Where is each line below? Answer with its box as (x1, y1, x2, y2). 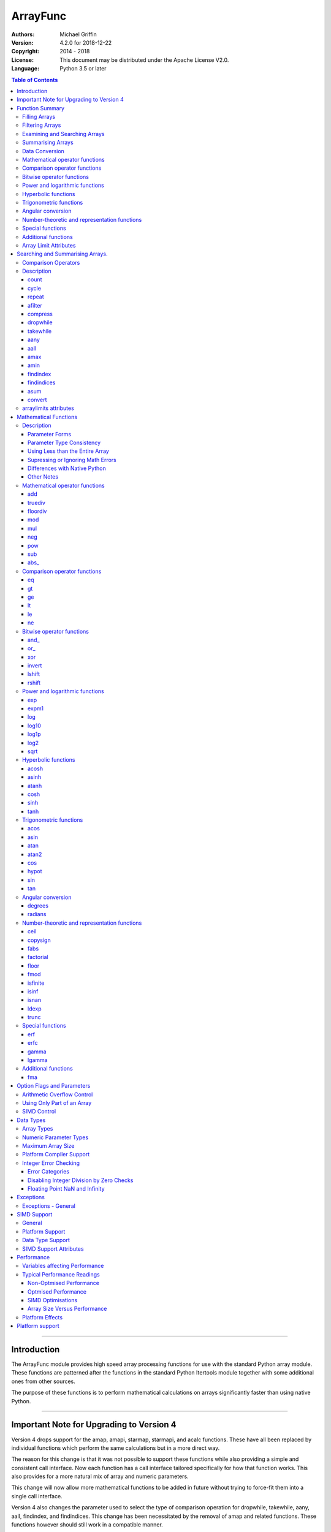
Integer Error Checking (22, 1159, 80, 1167)
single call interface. (11, 1492, 63, 1500)
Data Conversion (22, 147, 64, 154)
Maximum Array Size (22, 1142, 75, 1149)
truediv (28, 499, 46, 506)
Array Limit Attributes (22, 241, 76, 249)
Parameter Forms (28, 430, 72, 438)
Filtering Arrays (22, 121, 61, 129)
